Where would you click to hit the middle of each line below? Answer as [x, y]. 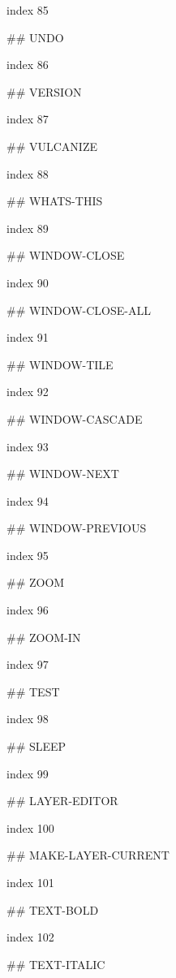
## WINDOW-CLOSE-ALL [79, 310]
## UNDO [35, 37]
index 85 [28, 10]
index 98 [28, 719]
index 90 [28, 282]
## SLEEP [36, 746]
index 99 [28, 773]
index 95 [28, 555]
